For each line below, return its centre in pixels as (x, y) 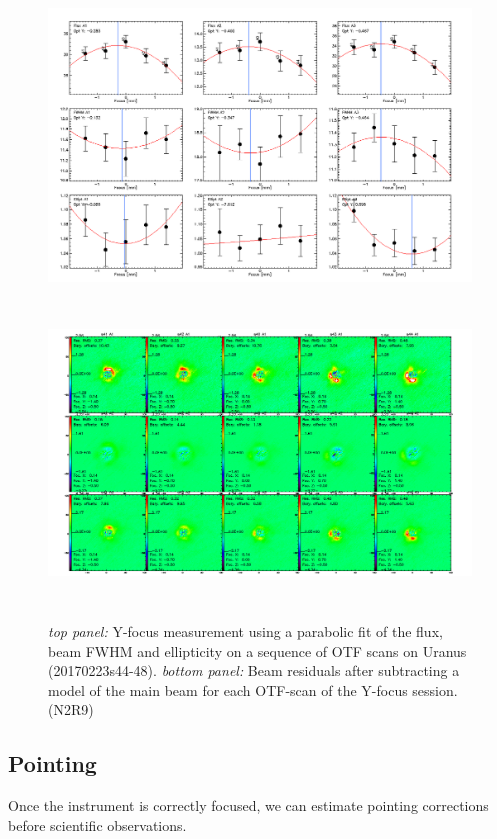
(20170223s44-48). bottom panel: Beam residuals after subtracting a (254, 670)
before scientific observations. (97, 824)
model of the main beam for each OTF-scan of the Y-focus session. (253, 689)
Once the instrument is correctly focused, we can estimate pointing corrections (248, 805)
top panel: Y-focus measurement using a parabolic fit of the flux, (245, 630)
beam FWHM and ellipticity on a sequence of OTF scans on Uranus (257, 650)
